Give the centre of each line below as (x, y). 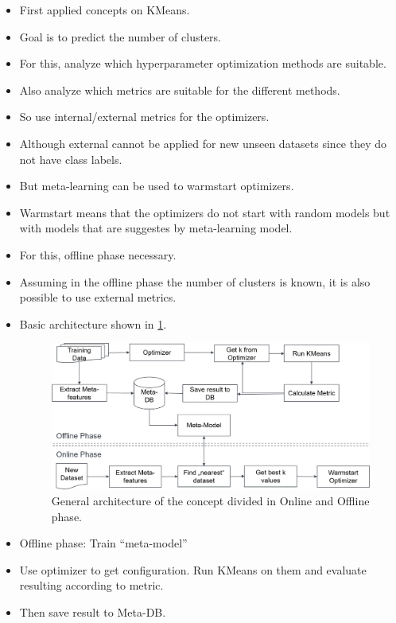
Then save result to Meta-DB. (93, 611)
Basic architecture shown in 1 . (93, 323)
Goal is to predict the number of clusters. (120, 36)
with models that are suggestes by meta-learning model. (156, 228)
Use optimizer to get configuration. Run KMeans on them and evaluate (193, 569)
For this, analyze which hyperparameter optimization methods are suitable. (203, 63)
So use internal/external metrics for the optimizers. (144, 117)
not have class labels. (71, 159)
